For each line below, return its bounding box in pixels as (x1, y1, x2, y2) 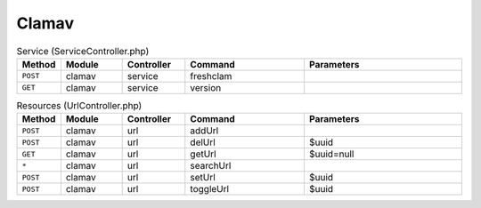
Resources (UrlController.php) (16, 100, 143, 112)
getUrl (190, 148, 217, 160)
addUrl (190, 124, 219, 137)
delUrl (190, 136, 216, 148)
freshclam (190, 69, 232, 82)
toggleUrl (190, 183, 230, 196)
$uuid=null (308, 148, 355, 160)
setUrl (190, 172, 216, 184)
